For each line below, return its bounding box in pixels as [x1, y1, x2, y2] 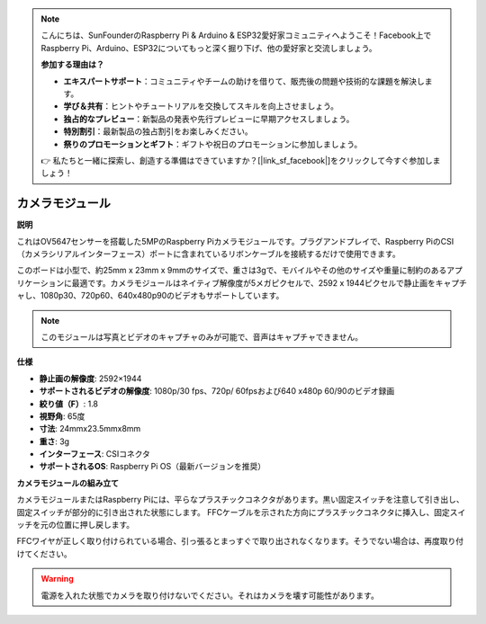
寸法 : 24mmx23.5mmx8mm [39, 423, 141, 434]
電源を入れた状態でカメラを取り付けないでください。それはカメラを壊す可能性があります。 [40, 590, 380, 601]
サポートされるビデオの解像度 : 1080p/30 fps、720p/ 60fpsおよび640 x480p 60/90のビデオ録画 [39, 386, 395, 397]
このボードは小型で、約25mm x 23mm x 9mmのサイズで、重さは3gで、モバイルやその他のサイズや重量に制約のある [16, 265, 447, 276]
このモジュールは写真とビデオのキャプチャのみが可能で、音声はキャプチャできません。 [40, 331, 364, 342]
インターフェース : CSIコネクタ [39, 449, 150, 459]
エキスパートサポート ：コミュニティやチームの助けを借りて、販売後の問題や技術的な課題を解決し [63, 76, 425, 86]
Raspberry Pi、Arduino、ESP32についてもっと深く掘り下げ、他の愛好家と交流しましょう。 [40, 42, 377, 53]
